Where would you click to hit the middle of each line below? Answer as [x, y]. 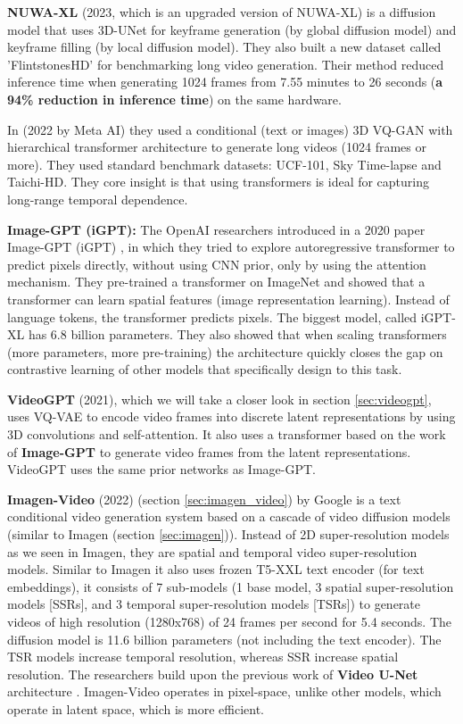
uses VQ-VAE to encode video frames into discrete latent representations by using [231, 416]
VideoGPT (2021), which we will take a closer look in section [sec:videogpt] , [219, 399]
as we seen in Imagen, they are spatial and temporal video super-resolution [212, 551]
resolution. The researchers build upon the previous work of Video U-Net [213, 674]
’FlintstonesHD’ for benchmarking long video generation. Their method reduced [226, 64]
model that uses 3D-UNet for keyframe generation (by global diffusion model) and [232, 29]
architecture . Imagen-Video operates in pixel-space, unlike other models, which [224, 691]
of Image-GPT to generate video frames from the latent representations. [209, 451]
